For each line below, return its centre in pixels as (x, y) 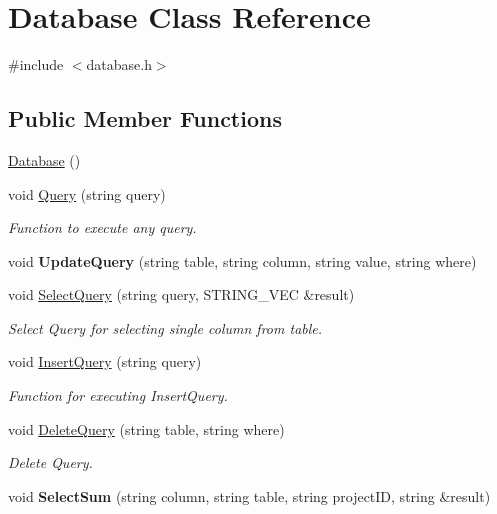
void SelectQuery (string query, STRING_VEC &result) (181, 294)
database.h (119, 64)
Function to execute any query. (102, 227)
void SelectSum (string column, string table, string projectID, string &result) (249, 495)
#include (36, 64)
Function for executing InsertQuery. (118, 395)
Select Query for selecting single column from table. (165, 327)
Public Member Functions (145, 118)
